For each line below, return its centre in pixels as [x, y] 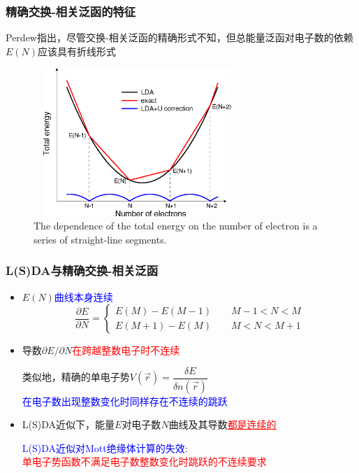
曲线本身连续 [83, 296]
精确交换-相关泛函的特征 [71, 11]
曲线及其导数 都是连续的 [222, 424]
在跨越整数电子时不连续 [126, 350]
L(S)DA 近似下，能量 [68, 424]
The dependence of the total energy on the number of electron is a [176, 226]
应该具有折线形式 [77, 51]
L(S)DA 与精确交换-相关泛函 [82, 270]
